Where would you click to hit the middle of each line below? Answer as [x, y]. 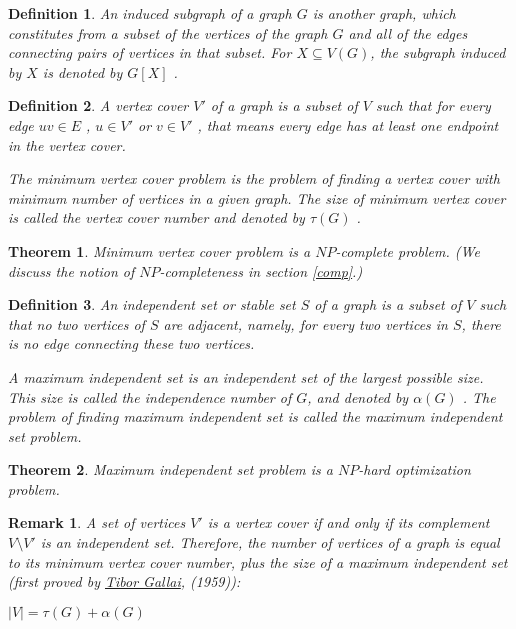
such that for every [433, 105]
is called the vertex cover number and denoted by [156, 217]
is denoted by [82, 71]
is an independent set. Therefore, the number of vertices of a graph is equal [270, 542]
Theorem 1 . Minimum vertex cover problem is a [159, 250]
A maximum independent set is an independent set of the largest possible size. [246, 376]
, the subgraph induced [438, 52]
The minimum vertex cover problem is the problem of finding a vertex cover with [254, 178]
